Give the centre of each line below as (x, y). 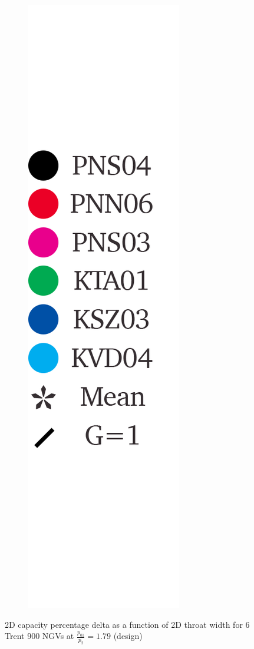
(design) (128, 636)
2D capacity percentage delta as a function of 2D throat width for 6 (127, 624)
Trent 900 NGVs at (39, 636)
